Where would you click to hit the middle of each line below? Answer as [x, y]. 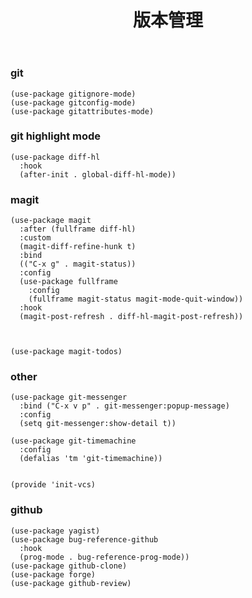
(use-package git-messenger [69, 397]
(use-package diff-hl [55, 157]
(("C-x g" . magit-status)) [78, 264]
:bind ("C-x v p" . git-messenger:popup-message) [124, 406]
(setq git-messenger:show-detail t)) [98, 424]
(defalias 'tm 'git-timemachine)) [91, 459]
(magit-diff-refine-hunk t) [78, 247]
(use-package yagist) [55, 531]
